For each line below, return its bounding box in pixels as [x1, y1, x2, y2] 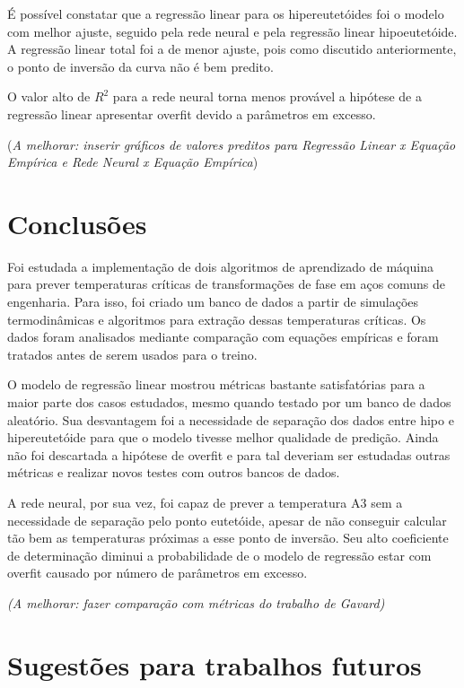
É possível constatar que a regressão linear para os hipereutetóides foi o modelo [7, 4, 444, 22]
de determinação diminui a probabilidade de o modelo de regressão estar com [7, 545, 432, 564]
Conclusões [7, 205, 147, 241]
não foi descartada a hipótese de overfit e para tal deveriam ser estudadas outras [7, 445, 451, 464]
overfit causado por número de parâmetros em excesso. [7, 563, 308, 582]
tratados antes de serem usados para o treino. [7, 344, 258, 363]
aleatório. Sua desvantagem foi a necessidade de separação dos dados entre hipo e [7, 410, 454, 429]
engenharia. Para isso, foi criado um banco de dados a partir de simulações [7, 292, 419, 311]
